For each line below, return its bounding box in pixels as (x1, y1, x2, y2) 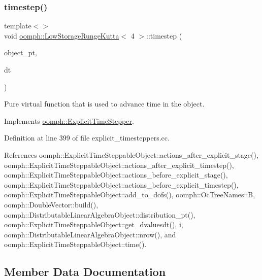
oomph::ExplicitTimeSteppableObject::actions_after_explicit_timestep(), (4, 159, 234, 170)
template (4, 20, 31, 31)
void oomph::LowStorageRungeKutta (4, 30, 119, 41)
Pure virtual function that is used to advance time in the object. (4, 98, 205, 109)
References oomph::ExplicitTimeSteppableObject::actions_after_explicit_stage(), (4, 149, 258, 160)
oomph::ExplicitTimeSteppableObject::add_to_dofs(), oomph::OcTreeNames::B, (4, 189, 255, 200)
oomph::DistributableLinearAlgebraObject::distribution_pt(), (4, 209, 195, 220)
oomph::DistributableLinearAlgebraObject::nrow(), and (4, 229, 176, 239)
